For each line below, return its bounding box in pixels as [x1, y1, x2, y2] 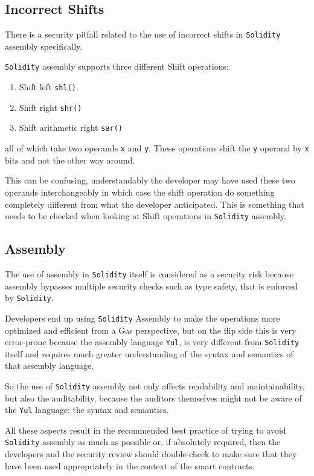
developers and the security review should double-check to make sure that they [5, 448, 297, 460]
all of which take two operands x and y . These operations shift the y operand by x [5, 142, 309, 154]
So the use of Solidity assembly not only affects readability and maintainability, [5, 379, 305, 392]
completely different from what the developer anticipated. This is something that [5, 197, 304, 210]
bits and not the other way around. [5, 153, 135, 166]
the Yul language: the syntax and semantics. [5, 403, 169, 416]
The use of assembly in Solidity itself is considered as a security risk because [5, 267, 294, 280]
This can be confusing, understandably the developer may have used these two [5, 174, 295, 187]
